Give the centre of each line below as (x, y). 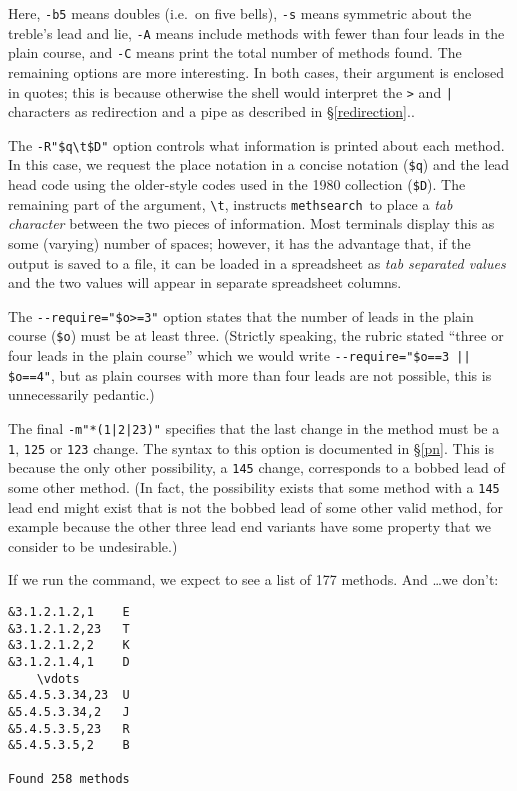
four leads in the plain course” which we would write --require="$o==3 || (239, 355)
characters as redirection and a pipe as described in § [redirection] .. (211, 111)
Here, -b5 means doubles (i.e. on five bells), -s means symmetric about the (240, 13)
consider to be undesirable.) (93, 545)
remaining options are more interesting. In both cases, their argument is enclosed (256, 71)
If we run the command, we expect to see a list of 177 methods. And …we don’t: (253, 579)
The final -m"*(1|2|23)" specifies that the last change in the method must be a (254, 428)
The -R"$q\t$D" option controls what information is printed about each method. (256, 144)
